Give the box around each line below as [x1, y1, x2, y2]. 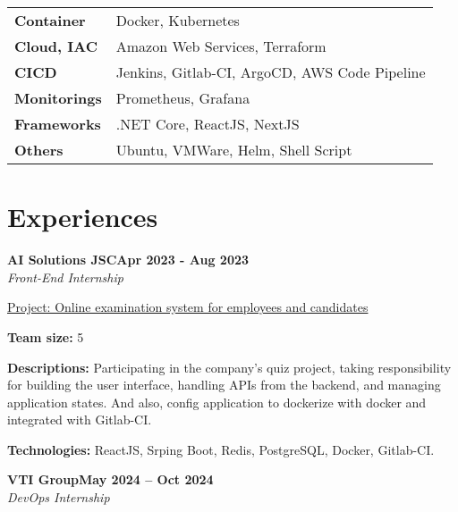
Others [14, 139, 64, 160]
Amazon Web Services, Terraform [115, 36, 327, 56]
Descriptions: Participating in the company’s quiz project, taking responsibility [7, 357, 452, 376]
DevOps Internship [7, 488, 110, 507]
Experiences [7, 198, 158, 235]
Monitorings [14, 88, 102, 108]
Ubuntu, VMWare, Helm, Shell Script [115, 139, 352, 160]
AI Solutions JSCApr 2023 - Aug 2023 [7, 250, 250, 269]
